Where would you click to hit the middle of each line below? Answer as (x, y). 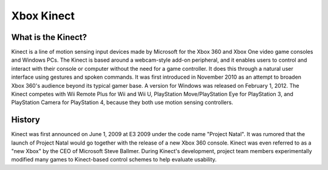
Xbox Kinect (43, 16)
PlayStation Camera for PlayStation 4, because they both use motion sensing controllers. (122, 102)
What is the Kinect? (49, 37)
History (26, 120)
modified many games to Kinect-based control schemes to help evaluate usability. (114, 160)
